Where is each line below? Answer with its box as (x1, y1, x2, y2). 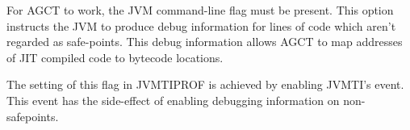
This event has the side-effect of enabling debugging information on (6, 91, 340, 108)
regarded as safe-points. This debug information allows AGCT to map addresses (6, 33, 403, 50)
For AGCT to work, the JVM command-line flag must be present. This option (6, 2, 394, 18)
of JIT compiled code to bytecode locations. (6, 48, 224, 65)
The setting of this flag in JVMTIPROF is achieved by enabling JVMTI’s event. (6, 76, 404, 93)
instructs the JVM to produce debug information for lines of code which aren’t (6, 17, 396, 34)
